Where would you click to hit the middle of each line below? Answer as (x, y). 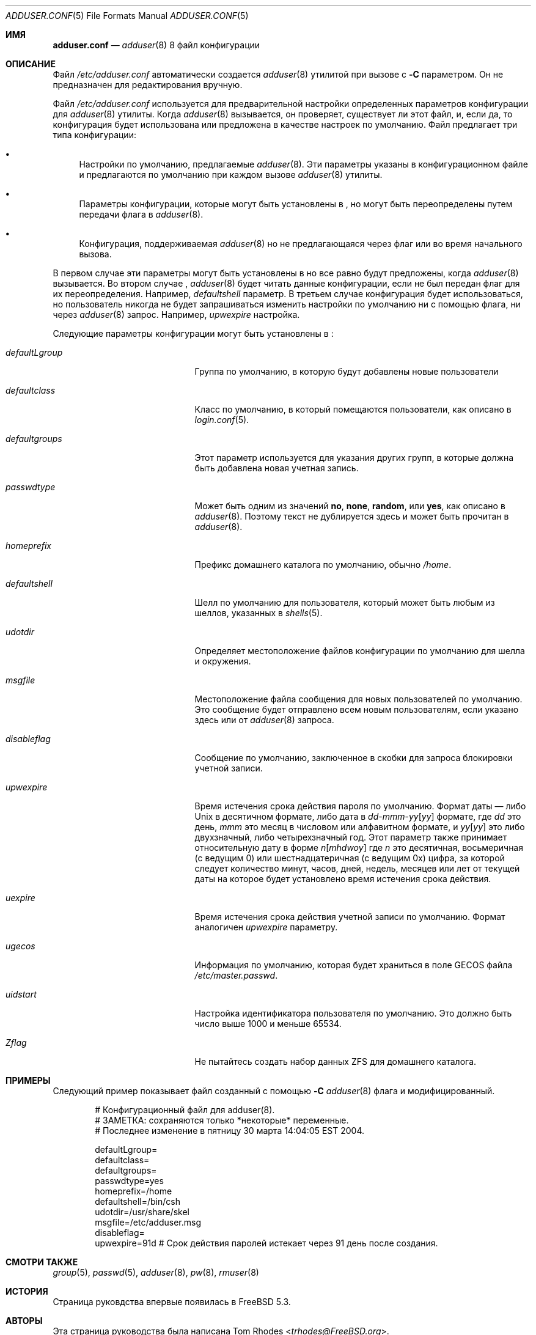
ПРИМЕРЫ (28, 1080)
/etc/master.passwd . (236, 975)
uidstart (21, 994)
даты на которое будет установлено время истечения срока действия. (343, 879)
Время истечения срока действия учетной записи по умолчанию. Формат (350, 917)
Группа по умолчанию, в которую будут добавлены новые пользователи (347, 371)
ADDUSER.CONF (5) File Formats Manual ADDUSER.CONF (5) (127, 16)
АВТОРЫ (24, 1321)
